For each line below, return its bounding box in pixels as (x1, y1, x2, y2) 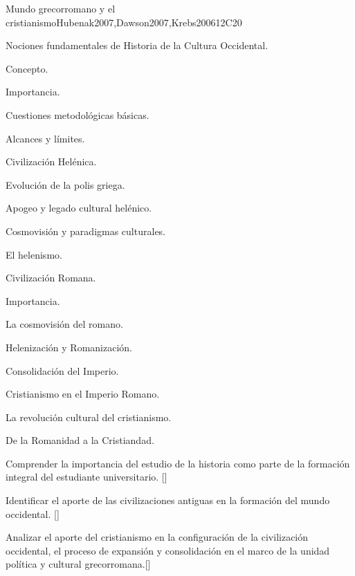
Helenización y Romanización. (6, 340, 132, 354)
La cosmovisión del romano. (6, 317, 123, 331)
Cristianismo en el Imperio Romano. (6, 387, 160, 401)
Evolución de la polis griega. (6, 177, 125, 192)
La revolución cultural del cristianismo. (6, 409, 172, 424)
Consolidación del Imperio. (6, 363, 119, 378)
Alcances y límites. (6, 131, 85, 145)
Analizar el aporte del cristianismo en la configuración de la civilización (6, 530, 309, 544)
